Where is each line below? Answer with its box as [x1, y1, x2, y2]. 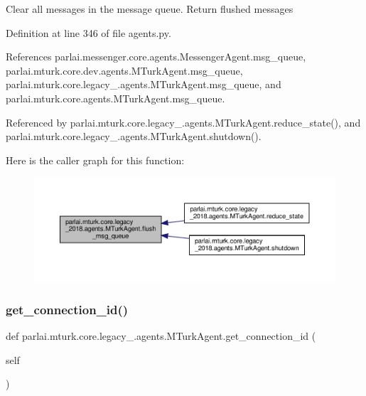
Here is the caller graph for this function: [6, 152, 185, 167]
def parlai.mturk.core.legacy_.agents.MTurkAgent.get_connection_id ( [6, 328, 316, 343]
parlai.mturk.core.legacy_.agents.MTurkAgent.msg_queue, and [6, 77, 281, 92]
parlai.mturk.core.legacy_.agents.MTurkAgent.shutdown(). [6, 129, 262, 144]
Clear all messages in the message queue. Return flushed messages [6, 1, 294, 16]
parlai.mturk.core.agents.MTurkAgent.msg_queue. [6, 90, 225, 105]
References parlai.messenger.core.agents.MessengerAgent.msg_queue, [6, 49, 306, 64]
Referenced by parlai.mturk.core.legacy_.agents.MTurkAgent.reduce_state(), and [6, 114, 361, 129]
